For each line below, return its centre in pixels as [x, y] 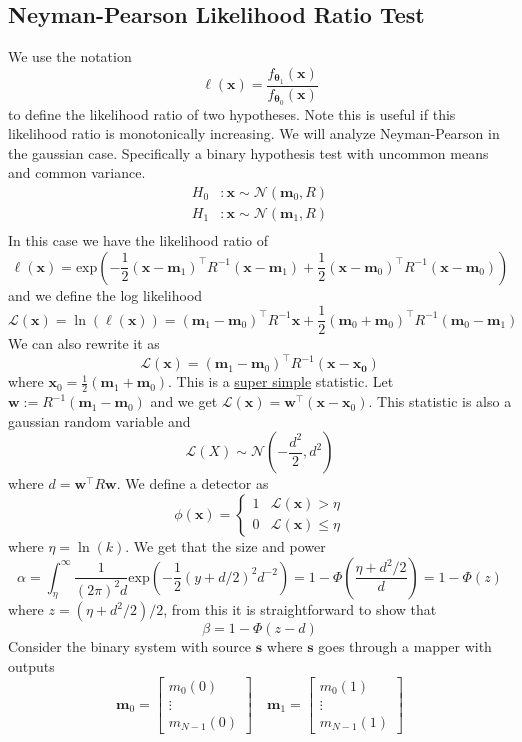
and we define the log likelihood [105, 294]
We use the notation [70, 56]
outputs [31, 665]
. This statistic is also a [440, 401]
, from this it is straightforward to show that [300, 609]
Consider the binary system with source [130, 646]
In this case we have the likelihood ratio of [138, 240]
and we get [184, 401]
